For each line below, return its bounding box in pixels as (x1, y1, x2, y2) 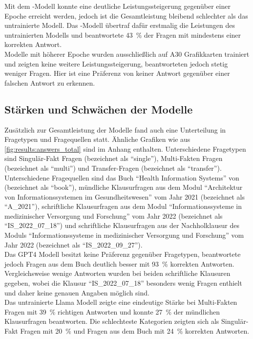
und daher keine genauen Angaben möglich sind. (4, 287, 149, 297)
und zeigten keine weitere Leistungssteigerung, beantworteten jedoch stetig (4, 58, 228, 68)
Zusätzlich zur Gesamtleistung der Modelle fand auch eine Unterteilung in (4, 124, 226, 135)
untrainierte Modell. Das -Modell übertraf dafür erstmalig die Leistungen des (4, 20, 235, 30)
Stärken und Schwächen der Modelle (4, 101, 193, 116)
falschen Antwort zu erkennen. (4, 77, 95, 88)
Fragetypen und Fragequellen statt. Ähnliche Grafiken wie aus (4, 134, 190, 144)
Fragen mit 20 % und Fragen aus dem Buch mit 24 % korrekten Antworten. (20, 326, 250, 336)
